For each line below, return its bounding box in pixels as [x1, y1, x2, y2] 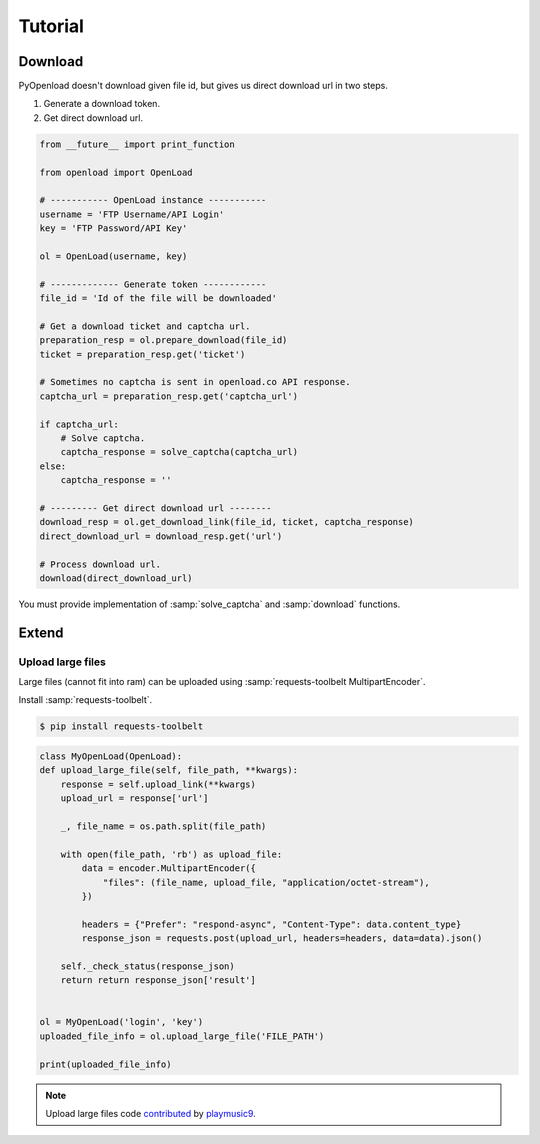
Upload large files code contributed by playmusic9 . [45, 1108, 257, 1119]
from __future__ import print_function [39, 138, 235, 150]
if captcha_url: [39, 418, 120, 430]
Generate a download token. [43, 98, 160, 110]
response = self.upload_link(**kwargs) [60, 778, 257, 790]
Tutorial [18, 15, 85, 37]
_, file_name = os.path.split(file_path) [60, 820, 267, 832]
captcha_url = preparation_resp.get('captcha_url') [39, 390, 299, 402]
